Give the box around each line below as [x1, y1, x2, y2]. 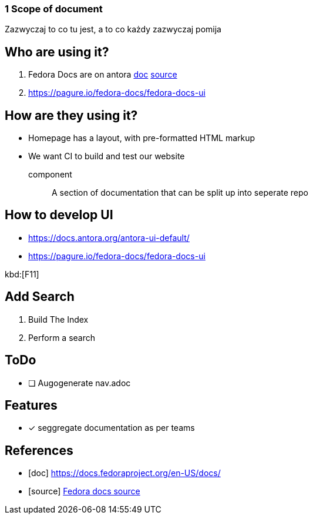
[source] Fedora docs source [28, 486, 140, 497]
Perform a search [28, 332, 96, 343]
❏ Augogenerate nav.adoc [28, 377, 131, 388]
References [5, 443, 73, 458]
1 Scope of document [5, 3, 103, 15]
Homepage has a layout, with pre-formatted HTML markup [28, 133, 255, 143]
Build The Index [28, 314, 89, 324]
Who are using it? [5, 44, 109, 59]
